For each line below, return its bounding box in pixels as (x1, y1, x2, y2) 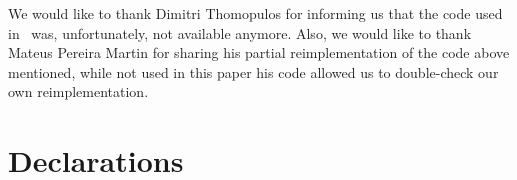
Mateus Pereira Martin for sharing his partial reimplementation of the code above (8, 42, 510, 63)
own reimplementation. (8, 81, 149, 102)
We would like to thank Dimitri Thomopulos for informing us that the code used (8, 3, 503, 23)
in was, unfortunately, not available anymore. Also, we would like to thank (8, 22, 472, 43)
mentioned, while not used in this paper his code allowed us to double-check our (8, 61, 499, 82)
